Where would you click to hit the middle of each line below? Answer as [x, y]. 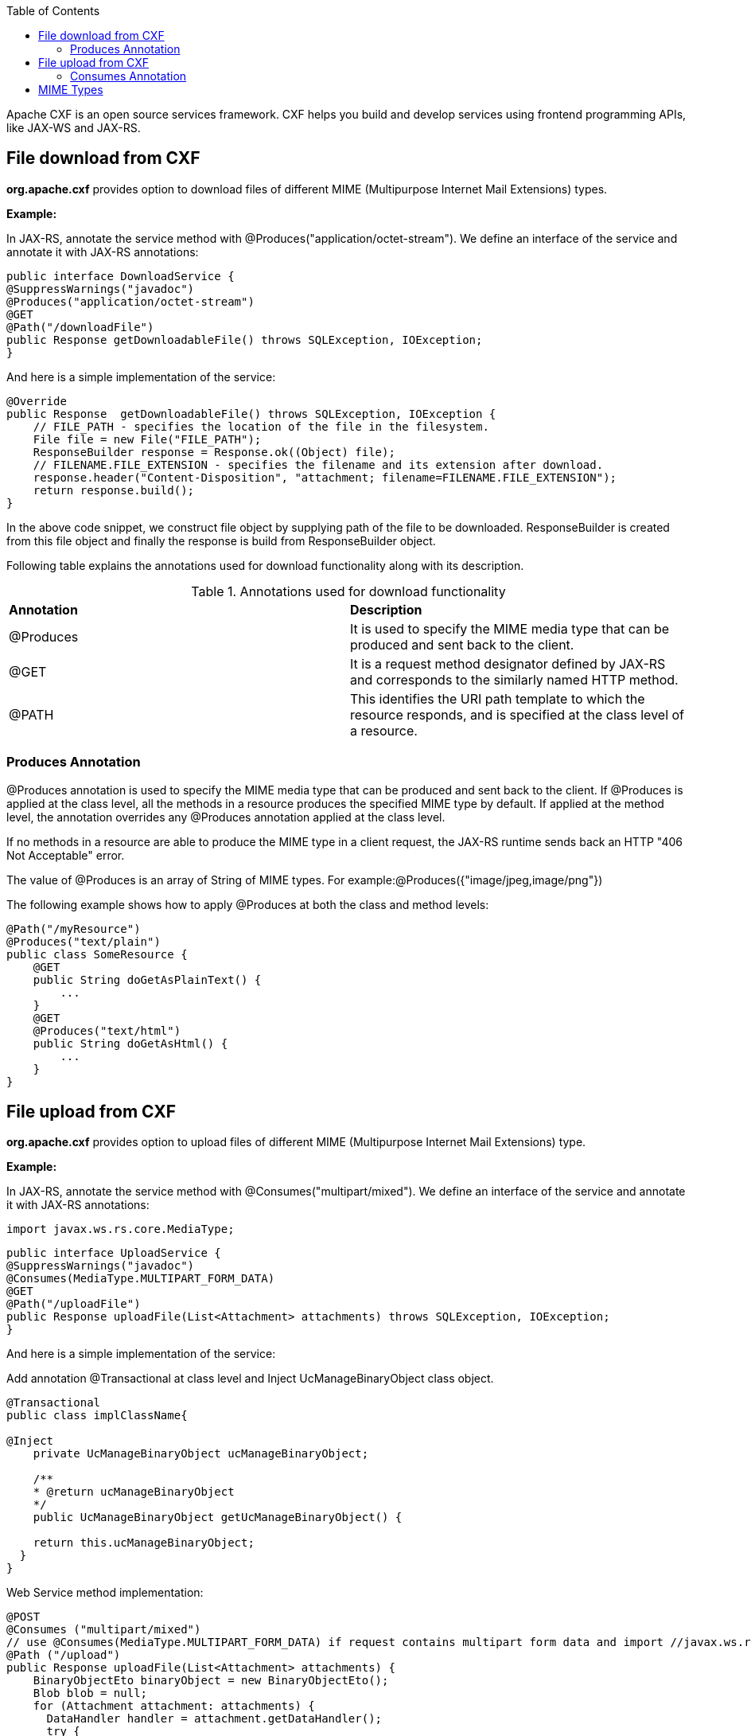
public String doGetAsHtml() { [130, 1043]
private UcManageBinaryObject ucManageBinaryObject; [201, 1454]
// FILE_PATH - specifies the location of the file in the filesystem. [261, 426]
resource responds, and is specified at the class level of [518, 714]
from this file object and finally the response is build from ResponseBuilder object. [221, 540]
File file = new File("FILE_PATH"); [147, 439]
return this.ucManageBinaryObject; [144, 1543]
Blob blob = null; [90, 1693]
